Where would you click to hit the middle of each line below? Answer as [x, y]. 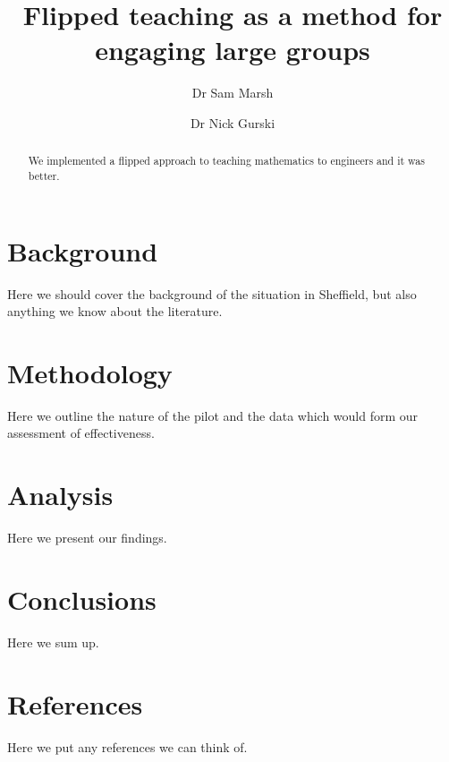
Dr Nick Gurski [233, 122]
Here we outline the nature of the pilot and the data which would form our [213, 415]
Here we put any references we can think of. [127, 746]
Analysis [60, 495]
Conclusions [82, 599]
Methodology [90, 372]
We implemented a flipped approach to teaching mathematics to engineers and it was [226, 161]
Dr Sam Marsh [233, 93]
